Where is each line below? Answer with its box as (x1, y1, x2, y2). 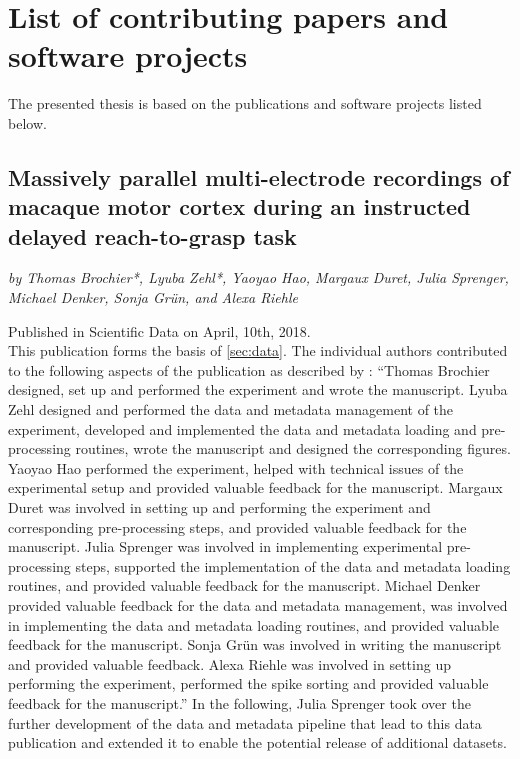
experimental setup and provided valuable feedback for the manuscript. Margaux (8, 477, 503, 498)
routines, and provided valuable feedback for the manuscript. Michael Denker (8, 575, 481, 596)
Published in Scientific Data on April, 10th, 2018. (8, 320, 311, 341)
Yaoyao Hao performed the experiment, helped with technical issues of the (8, 457, 464, 478)
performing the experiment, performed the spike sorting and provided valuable (8, 673, 489, 694)
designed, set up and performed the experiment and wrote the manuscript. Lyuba (8, 379, 508, 400)
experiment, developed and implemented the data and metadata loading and (8, 418, 477, 439)
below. (8, 112, 47, 133)
